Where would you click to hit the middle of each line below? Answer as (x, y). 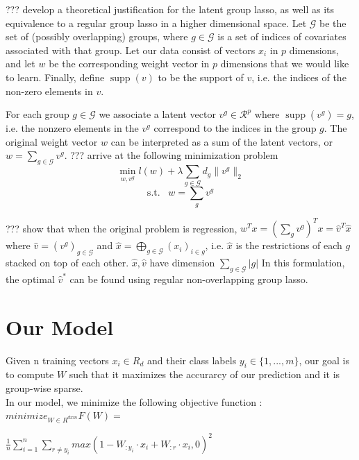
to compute (30, 374)
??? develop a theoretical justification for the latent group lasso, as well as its (170, 9)
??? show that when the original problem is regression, (122, 228)
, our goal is (324, 360)
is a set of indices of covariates (282, 36)
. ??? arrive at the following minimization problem (171, 155)
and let (20, 63)
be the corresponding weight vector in (129, 63)
